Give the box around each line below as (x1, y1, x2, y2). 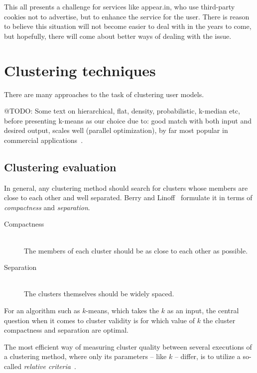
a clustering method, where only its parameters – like (4, 351, 167, 362)
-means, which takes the (86, 305, 159, 316)
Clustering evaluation (4, 159, 117, 174)
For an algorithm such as (4, 305, 80, 316)
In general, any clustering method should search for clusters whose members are (4, 182, 248, 193)
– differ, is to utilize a (174, 351, 241, 362)
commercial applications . (4, 134, 83, 145)
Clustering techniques (4, 60, 156, 80)
